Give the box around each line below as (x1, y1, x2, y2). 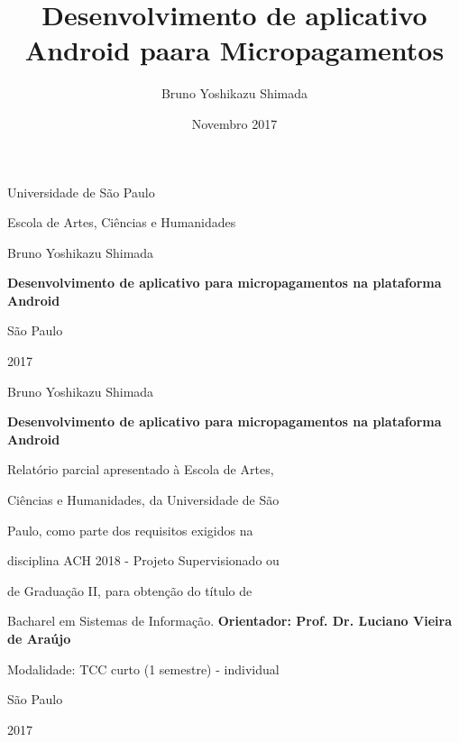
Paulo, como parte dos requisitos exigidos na (7, 520, 253, 539)
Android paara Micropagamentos (24, 32, 445, 69)
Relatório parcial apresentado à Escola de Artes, (7, 460, 274, 479)
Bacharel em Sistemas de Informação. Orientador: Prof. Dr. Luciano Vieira (7, 611, 452, 630)
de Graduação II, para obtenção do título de (7, 581, 252, 600)
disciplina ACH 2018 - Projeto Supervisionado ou (7, 551, 280, 570)
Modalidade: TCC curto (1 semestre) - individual (7, 659, 280, 678)
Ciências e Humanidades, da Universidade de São (7, 490, 280, 509)
